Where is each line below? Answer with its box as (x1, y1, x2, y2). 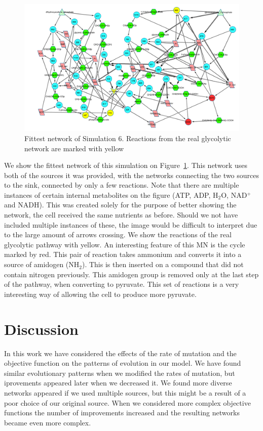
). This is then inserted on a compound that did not (82, 259, 244, 270)
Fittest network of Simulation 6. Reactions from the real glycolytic (24, 133, 231, 143)
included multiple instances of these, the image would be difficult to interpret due (4, 219, 257, 230)
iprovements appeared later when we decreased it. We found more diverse (4, 377, 232, 388)
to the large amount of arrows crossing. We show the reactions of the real (4, 229, 232, 240)
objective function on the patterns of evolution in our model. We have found (4, 358, 241, 368)
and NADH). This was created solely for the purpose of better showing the (4, 199, 237, 210)
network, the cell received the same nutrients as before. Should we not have (4, 209, 238, 220)
